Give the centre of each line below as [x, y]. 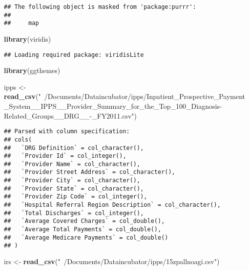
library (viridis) [28, 38]
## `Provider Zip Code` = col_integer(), [76, 197]
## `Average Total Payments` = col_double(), [83, 230]
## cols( [18, 139]
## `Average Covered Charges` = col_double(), [84, 221]
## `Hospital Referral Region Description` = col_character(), [112, 205]
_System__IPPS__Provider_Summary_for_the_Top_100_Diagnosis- [113, 106]
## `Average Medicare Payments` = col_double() [86, 237]
